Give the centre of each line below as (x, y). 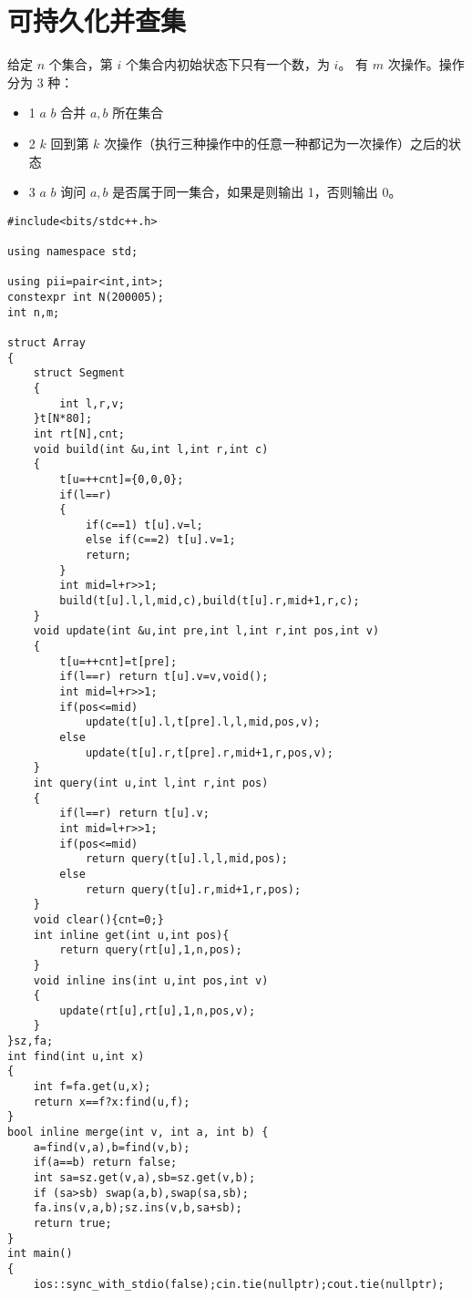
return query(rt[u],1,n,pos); (151, 950)
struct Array (46, 342)
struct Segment (79, 373)
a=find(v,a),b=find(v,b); (112, 1147)
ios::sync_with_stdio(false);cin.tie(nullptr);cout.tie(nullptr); (239, 1284)
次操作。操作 (426, 64)
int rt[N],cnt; (79, 433)
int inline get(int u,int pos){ (131, 935)
